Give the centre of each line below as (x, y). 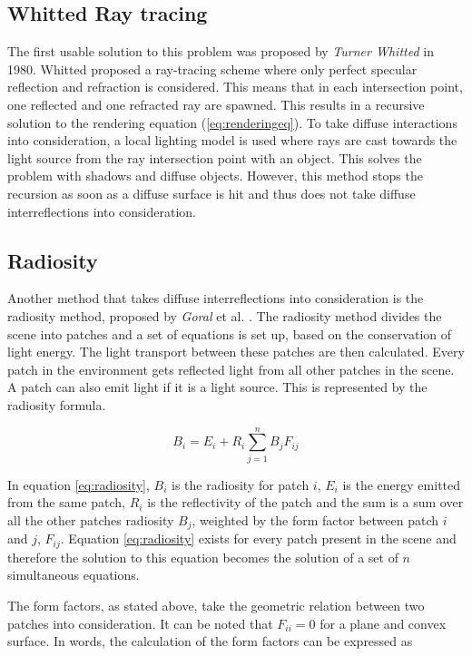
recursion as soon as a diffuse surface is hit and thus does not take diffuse (211, 193)
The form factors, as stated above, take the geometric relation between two (216, 605)
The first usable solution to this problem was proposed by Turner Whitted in (221, 51)
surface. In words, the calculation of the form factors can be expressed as (210, 641)
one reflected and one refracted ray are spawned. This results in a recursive (216, 104)
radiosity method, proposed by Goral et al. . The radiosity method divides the (225, 315)
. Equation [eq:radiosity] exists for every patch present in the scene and (258, 539)
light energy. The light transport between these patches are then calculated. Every (236, 352)
